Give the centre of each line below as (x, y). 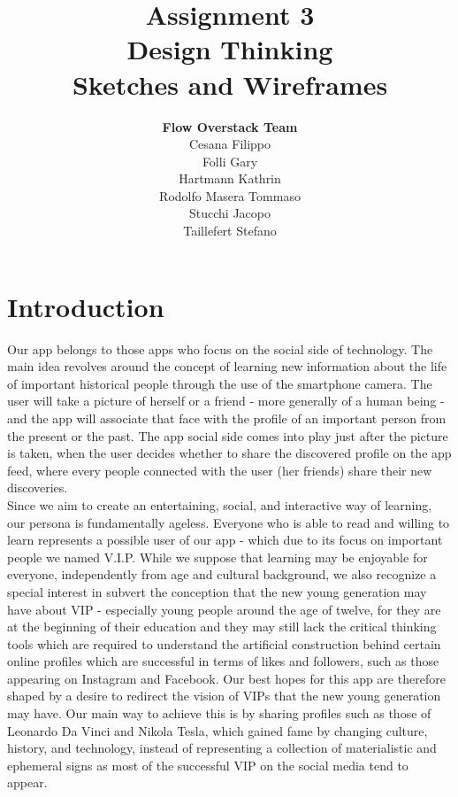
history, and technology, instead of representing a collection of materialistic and (222, 748)
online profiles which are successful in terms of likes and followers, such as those (223, 661)
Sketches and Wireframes (230, 84)
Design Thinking (230, 49)
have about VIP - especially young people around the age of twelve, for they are (224, 609)
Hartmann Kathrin (230, 178)
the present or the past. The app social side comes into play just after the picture (228, 435)
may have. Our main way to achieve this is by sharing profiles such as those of (219, 713)
